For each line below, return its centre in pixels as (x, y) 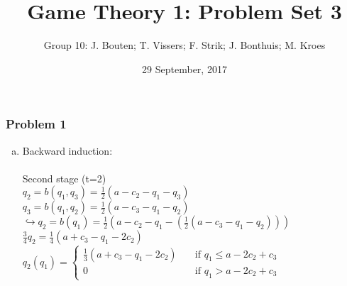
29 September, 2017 (184, 68)
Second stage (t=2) (64, 178)
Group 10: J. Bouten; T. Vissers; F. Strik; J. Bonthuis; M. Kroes (184, 45)
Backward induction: (67, 150)
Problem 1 (36, 124)
